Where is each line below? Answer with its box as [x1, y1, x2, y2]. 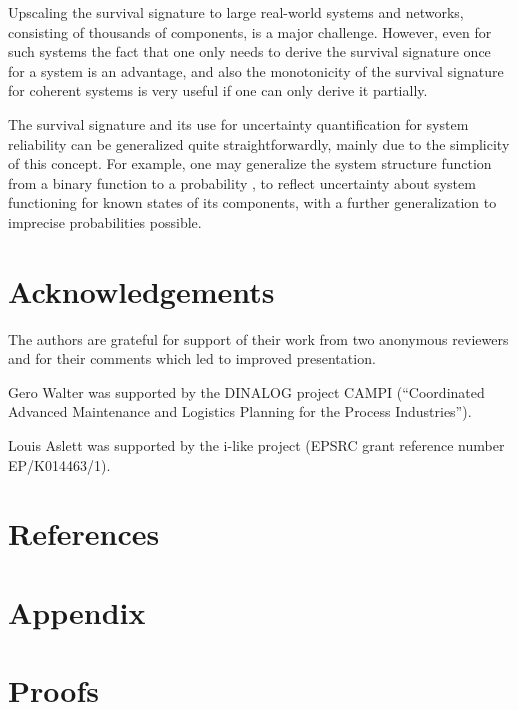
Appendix [8, 591, 146, 632]
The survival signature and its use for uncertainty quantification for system [8, 113, 469, 134]
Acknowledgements [8, 270, 275, 311]
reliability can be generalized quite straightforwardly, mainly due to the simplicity [8, 133, 510, 154]
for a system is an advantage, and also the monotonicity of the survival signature [8, 60, 504, 81]
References [8, 513, 160, 554]
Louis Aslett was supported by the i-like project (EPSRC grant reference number [8, 435, 505, 456]
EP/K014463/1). [8, 454, 111, 475]
